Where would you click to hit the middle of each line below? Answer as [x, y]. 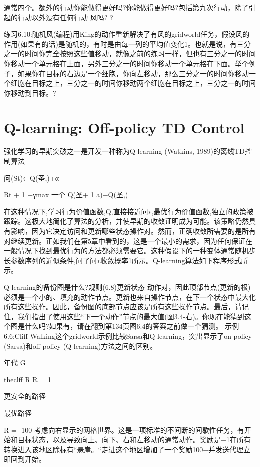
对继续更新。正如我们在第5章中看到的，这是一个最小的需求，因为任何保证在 [128, 241]
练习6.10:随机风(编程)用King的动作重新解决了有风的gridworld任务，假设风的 [127, 34]
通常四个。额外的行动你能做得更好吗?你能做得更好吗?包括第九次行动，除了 [126, 7]
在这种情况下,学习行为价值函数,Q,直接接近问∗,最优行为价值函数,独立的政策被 [129, 211]
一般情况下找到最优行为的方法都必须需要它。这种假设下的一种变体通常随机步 [130, 251]
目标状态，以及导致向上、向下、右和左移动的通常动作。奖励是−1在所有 [134, 440]
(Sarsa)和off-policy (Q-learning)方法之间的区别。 [81, 346]
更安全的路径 [25, 396]
